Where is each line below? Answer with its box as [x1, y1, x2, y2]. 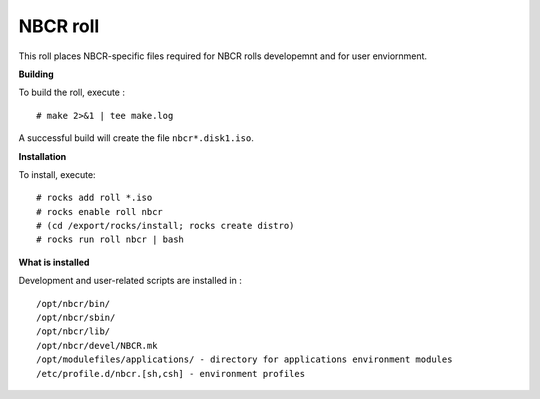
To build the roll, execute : [18, 86, 125, 99]
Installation [18, 150, 67, 162]
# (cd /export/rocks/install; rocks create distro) [36, 220, 295, 232]
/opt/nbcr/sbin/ [36, 312, 116, 324]
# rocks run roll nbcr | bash [36, 234, 185, 245]
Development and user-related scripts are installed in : [18, 275, 242, 287]
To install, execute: [18, 168, 96, 180]
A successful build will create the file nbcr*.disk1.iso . [18, 132, 254, 144]
